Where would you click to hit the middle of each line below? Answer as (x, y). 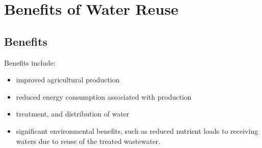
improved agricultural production (68, 80)
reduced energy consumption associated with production (104, 96)
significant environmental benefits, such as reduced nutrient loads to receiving (137, 130)
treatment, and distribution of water (73, 114)
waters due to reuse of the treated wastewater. (88, 141)
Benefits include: (30, 62)
